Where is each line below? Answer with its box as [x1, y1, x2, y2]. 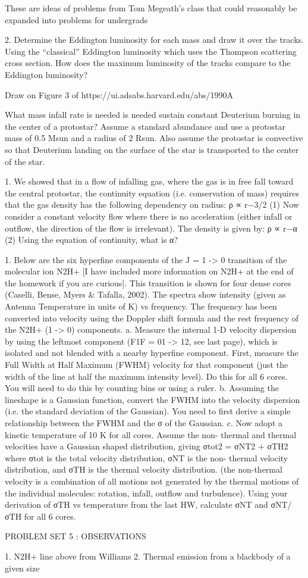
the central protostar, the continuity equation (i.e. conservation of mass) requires [5, 186, 299, 199]
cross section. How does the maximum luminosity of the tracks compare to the [5, 57, 291, 69]
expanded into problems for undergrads [5, 13, 148, 26]
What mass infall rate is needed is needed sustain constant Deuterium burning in [5, 108, 301, 121]
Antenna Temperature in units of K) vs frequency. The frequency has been [5, 300, 277, 313]
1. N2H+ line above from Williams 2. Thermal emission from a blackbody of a [5, 549, 291, 562]
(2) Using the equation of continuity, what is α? [5, 233, 178, 246]
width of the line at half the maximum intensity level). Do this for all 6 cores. [5, 370, 288, 382]
